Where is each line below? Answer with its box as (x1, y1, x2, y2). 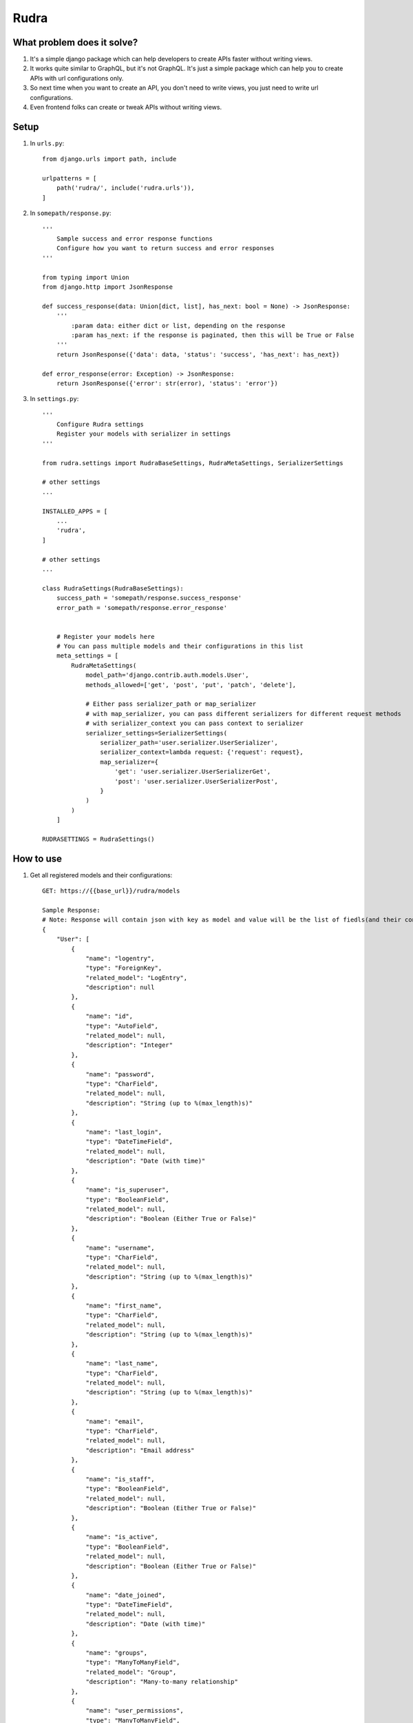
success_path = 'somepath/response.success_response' (56, 594, 242, 602)
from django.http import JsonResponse (42, 283, 173, 291)
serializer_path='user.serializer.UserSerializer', (100, 738, 278, 746)
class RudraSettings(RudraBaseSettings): (42, 584, 184, 592)
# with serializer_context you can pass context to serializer (85, 720, 304, 727)
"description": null (85, 983, 155, 992)
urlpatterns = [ (42, 174, 97, 183)
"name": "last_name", (85, 1360, 158, 1367)
